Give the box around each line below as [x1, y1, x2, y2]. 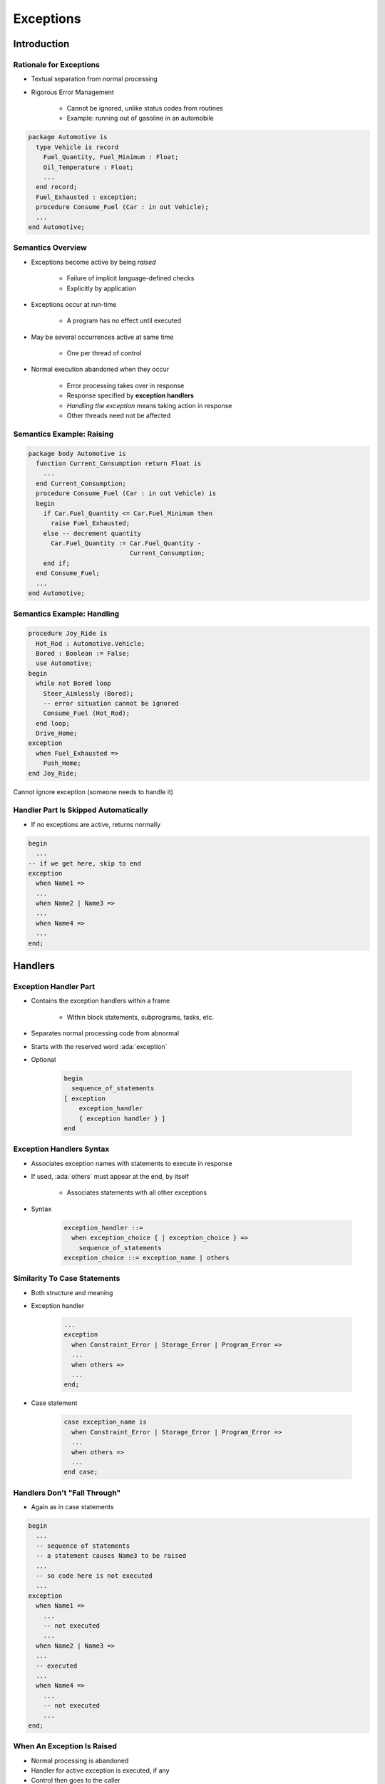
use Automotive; [36, 659, 93, 667]
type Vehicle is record [36, 143, 119, 151]
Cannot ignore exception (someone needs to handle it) [13, 787, 174, 796]
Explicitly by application [66, 284, 137, 293]
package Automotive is [28, 133, 108, 141]
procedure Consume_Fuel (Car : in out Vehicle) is [36, 490, 217, 497]
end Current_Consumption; [36, 479, 126, 487]
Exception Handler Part [13, 982, 96, 992]
